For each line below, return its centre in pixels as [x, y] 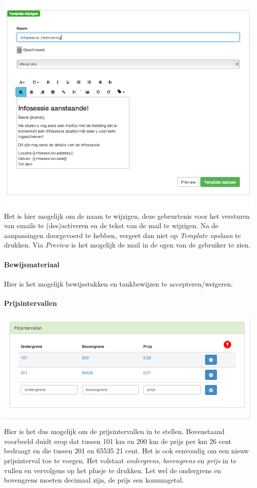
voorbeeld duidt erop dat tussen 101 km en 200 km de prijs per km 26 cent [118, 441]
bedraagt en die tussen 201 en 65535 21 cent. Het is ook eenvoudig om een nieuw [127, 451]
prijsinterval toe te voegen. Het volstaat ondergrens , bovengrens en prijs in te [120, 460]
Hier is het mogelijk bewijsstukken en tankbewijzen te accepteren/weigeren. [119, 283]
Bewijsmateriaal [32, 264]
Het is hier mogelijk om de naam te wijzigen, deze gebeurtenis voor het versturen [127, 216]
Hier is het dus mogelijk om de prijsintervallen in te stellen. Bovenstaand [114, 431]
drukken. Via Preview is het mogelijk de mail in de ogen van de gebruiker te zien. [127, 245]
